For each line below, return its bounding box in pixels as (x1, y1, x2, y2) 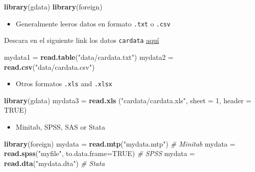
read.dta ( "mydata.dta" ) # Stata (4, 158, 105, 168)
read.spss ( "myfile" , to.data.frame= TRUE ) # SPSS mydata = (4, 148, 195, 159)
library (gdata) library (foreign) (4, 1, 103, 11)
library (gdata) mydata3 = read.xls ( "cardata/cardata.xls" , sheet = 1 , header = (4, 95, 252, 105)
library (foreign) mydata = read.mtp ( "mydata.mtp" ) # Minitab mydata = (4, 138, 236, 149)
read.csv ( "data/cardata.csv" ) (4, 61, 95, 72)
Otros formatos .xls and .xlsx (15, 78, 113, 89)
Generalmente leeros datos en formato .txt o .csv (15, 18, 171, 28)
